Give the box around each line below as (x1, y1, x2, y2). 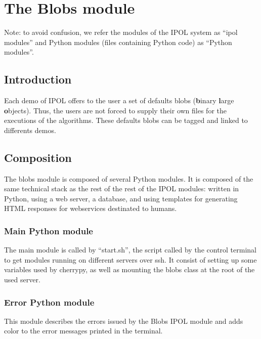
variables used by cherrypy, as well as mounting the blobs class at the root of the (4, 264, 255, 275)
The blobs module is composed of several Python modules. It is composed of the (4, 173, 253, 184)
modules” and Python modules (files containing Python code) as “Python (4, 36, 232, 47)
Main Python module (4, 224, 93, 237)
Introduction (4, 71, 72, 87)
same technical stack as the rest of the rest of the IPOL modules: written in (4, 183, 239, 194)
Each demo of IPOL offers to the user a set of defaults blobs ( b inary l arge (4, 95, 234, 106)
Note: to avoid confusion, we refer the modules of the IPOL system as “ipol (4, 27, 238, 37)
